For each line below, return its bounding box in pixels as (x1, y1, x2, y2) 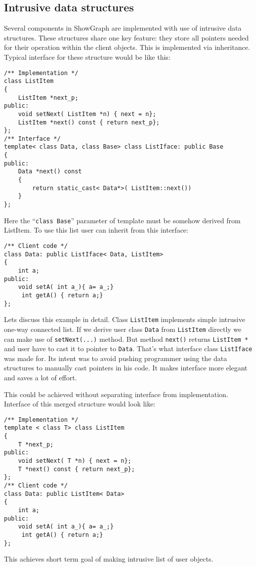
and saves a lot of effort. (4, 372, 77, 383)
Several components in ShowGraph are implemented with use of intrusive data (4, 23, 242, 33)
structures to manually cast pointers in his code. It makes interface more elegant (4, 363, 248, 373)
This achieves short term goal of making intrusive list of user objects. (4, 554, 213, 564)
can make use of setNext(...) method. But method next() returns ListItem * (4, 333, 249, 344)
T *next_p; (18, 441, 54, 448)
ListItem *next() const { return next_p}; (18, 119, 160, 126)
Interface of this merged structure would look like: (4, 399, 156, 409)
